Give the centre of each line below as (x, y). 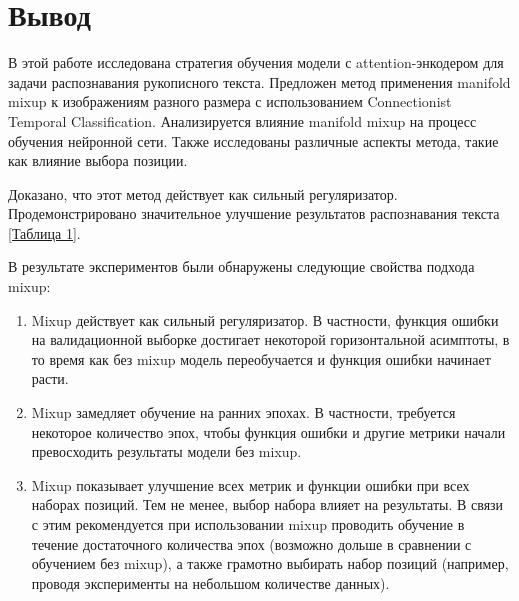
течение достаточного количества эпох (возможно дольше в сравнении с (251, 543)
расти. (50, 378)
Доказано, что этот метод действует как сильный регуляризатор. (203, 193)
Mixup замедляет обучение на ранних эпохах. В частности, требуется (243, 412)
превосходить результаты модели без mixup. (166, 451)
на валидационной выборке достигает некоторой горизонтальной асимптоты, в (270, 339)
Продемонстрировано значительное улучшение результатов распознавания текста (254, 213)
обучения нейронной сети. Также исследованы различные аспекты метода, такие (253, 140)
